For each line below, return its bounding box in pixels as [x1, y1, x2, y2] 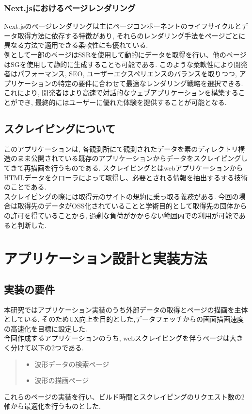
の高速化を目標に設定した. [4, 323, 87, 333]
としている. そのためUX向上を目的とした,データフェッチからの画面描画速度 [4, 314, 244, 324]
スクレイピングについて [4, 121, 116, 136]
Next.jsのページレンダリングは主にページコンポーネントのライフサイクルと [4, 21, 241, 31]
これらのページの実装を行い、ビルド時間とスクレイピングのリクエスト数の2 [4, 391, 245, 401]
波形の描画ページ [34, 375, 89, 385]
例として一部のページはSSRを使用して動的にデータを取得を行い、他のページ [4, 50, 247, 59]
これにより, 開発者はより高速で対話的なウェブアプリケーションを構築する [4, 87, 238, 98]
